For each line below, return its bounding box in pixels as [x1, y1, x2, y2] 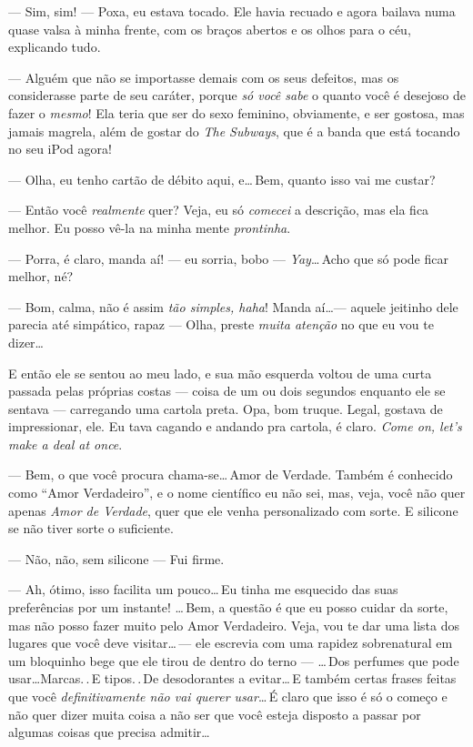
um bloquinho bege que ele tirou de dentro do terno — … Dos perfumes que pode [8, 651, 459, 670]
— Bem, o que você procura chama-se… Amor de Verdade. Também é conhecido [8, 465, 453, 484]
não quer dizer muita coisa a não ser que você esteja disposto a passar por [8, 704, 421, 723]
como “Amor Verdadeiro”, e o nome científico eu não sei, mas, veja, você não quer [8, 483, 466, 502]
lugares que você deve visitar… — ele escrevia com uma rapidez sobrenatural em [8, 633, 453, 652]
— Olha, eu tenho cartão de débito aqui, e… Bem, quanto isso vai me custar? [8, 169, 436, 188]
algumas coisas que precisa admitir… [8, 722, 210, 742]
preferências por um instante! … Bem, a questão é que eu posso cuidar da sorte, [8, 598, 448, 617]
